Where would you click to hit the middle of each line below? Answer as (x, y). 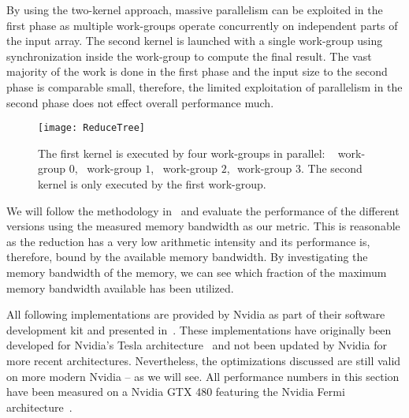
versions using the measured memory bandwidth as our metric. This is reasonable (203, 226)
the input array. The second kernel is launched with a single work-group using (195, 41)
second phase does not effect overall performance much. (140, 102)
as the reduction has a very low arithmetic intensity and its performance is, (188, 241)
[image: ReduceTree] (92, 128)
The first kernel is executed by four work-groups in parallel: (182, 153)
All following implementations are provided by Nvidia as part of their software (196, 314)
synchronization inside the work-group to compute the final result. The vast (189, 56)
